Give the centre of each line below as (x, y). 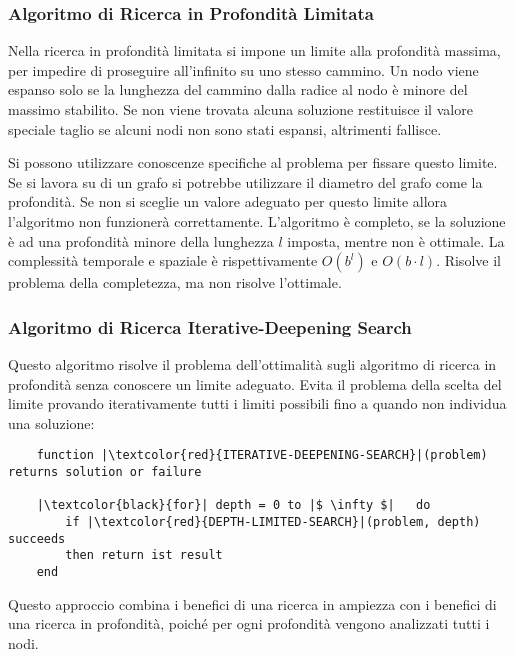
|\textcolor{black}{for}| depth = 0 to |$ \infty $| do (233, 505)
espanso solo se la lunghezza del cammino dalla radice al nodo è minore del (238, 89)
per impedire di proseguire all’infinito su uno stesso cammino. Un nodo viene (243, 69)
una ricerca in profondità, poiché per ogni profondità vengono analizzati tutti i (249, 623)
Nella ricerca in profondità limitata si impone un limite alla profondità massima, (254, 50)
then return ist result (144, 555)
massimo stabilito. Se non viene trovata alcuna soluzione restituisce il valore (240, 109)
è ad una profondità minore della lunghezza (141, 240)
